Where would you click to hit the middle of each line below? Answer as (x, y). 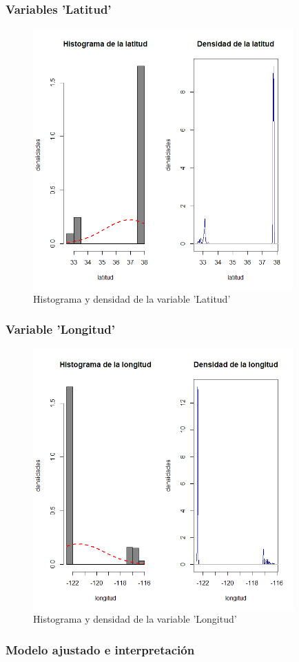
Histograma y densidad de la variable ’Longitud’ (135, 619)
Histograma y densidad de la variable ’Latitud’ (132, 298)
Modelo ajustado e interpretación (100, 649)
